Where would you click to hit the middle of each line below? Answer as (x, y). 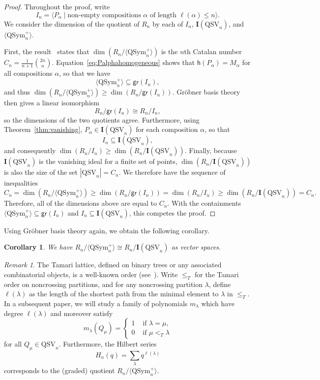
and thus (17, 92)
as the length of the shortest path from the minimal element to (124, 294)
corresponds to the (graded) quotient (59, 370)
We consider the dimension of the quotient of (72, 23)
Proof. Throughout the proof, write (57, 6)
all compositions (28, 73)
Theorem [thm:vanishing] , (43, 129)
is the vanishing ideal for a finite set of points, (108, 161)
